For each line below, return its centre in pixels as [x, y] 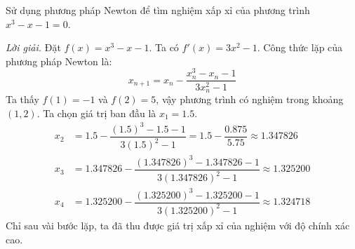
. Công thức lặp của [300, 47]
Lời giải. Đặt [33, 47]
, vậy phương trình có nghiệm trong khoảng [250, 99]
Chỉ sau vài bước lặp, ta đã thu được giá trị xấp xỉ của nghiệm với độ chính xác [178, 225]
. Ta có [164, 47]
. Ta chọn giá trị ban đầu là [96, 113]
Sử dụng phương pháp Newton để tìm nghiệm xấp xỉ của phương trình [158, 10]
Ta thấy [22, 99]
